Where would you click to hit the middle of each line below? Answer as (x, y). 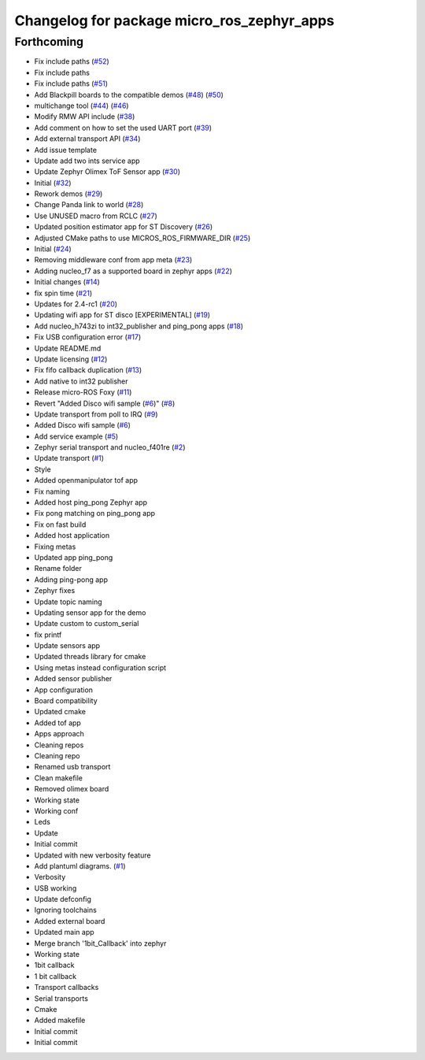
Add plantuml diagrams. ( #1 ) (80, 865)
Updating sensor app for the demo (90, 612)
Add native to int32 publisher (81, 381)
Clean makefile (58, 778)
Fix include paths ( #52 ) (72, 61)
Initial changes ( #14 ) (67, 282)
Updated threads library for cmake (90, 657)
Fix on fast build (60, 524)
